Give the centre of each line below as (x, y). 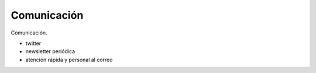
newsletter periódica (50, 51)
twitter (33, 43)
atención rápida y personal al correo (69, 60)
